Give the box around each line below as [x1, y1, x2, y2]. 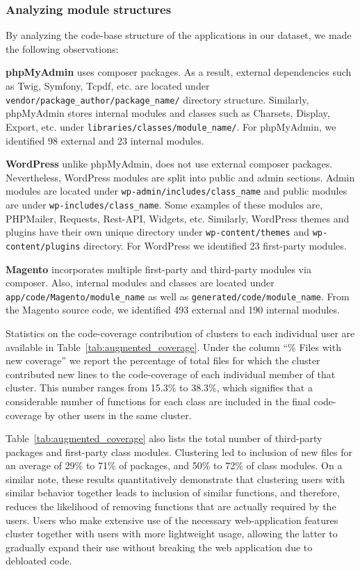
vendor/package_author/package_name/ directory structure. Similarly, [6, 92, 309, 106]
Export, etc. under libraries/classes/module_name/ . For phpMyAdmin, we [6, 119, 336, 133]
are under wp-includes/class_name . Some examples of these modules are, [6, 197, 323, 211]
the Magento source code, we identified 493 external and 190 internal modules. [6, 302, 340, 317]
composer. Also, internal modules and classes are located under [6, 275, 275, 290]
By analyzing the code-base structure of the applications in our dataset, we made [6, 28, 352, 42]
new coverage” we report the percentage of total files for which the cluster [6, 353, 320, 368]
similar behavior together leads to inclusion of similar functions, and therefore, [6, 485, 340, 500]
